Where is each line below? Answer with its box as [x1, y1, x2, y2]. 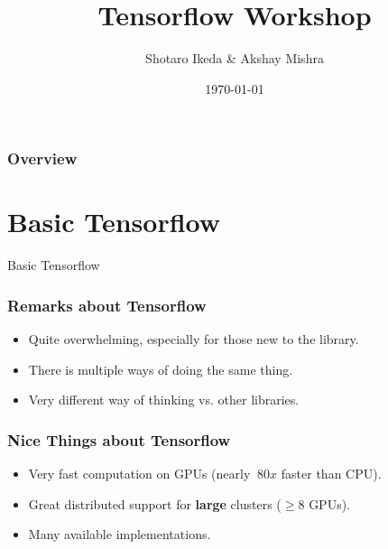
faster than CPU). [281, 464, 382, 483]
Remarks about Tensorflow [7, 293, 207, 316]
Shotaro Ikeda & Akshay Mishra [145, 49, 324, 68]
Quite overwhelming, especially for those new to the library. [28, 330, 359, 349]
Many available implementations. [28, 525, 211, 544]
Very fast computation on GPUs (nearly [28, 464, 251, 483]
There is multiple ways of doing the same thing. [28, 359, 293, 378]
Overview [7, 147, 78, 170]
